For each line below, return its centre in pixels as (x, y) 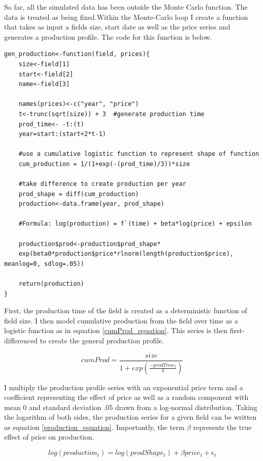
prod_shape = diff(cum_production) (79, 194)
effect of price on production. (49, 437)
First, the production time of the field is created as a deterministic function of (126, 310)
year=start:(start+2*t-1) (62, 134)
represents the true (222, 427)
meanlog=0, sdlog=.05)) (44, 264)
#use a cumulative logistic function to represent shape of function (139, 154)
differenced (21, 340)
